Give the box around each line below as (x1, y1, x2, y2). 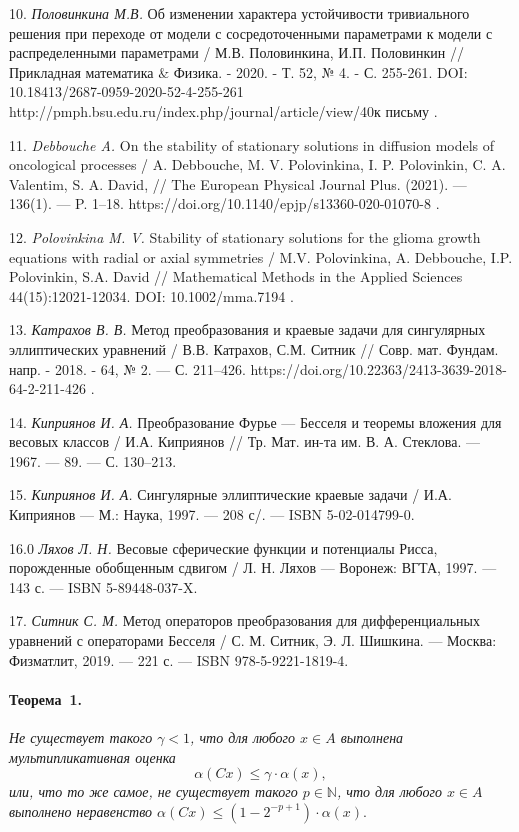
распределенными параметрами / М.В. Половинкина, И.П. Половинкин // (9, 42, 464, 63)
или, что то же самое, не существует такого (9, 781, 298, 802)
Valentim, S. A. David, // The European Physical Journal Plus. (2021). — (9, 173, 467, 194)
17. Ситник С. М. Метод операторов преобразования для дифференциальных (9, 610, 480, 631)
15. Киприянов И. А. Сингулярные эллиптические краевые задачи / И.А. (9, 484, 452, 505)
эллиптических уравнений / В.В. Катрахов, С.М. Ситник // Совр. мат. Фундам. (9, 338, 499, 359)
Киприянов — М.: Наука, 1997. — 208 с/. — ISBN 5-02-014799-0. (9, 504, 415, 525)
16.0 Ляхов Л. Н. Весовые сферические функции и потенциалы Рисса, (9, 537, 438, 558)
